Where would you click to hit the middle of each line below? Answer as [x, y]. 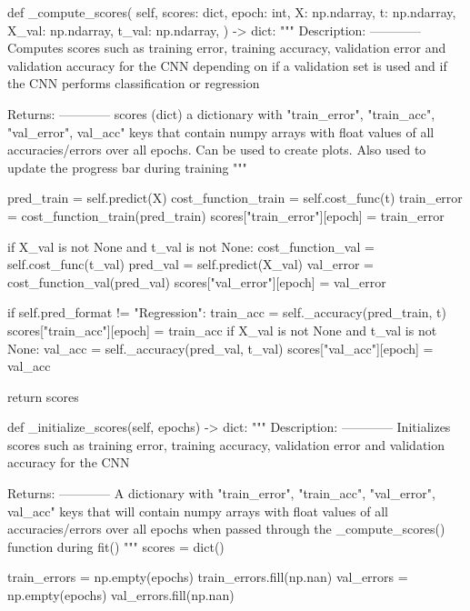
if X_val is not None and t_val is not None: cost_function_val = [191, 246]
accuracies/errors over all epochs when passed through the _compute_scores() [226, 529]
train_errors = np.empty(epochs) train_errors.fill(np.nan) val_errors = [208, 577]
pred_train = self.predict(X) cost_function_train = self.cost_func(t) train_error [235, 198]
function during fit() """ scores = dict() [116, 546]
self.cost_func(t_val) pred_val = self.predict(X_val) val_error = [190, 264]
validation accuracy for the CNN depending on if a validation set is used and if [227, 65]
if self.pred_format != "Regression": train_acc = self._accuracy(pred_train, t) [227, 312]
